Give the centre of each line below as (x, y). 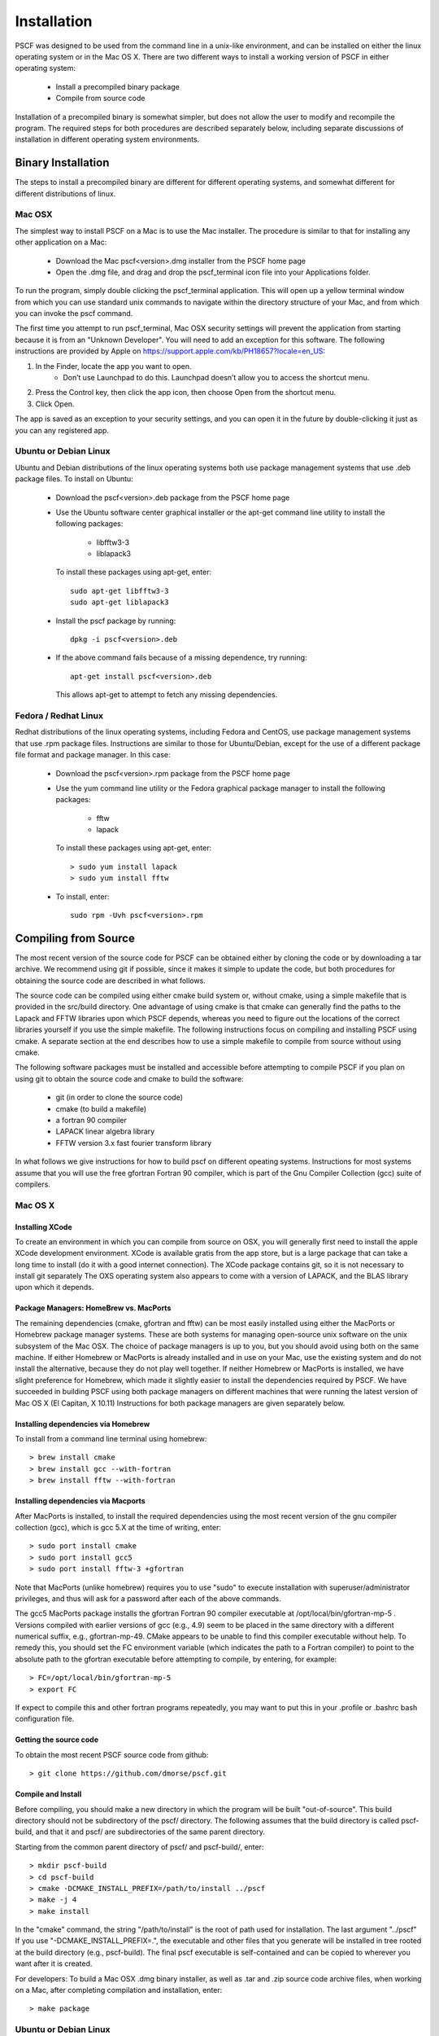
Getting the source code (57, 1740)
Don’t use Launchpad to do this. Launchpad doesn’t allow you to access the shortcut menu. (216, 378)
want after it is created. (54, 1964)
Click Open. (55, 404)
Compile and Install (48, 1794)
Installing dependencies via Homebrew (83, 1424)
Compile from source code (100, 99)
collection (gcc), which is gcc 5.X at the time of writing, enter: (118, 1527)
